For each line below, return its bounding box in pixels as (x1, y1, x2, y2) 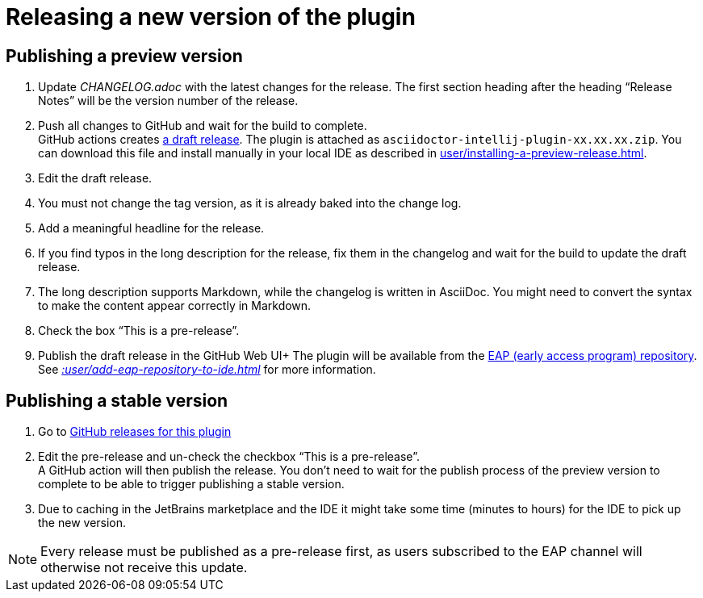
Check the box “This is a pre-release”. (38, 324, 240, 338)
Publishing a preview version (6, 45, 243, 66)
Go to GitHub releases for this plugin (38, 424, 232, 439)
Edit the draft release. (38, 171, 153, 186)
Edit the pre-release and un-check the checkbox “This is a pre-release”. (38, 450, 421, 464)
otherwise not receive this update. (40, 559, 248, 576)
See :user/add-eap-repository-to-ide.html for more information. (38, 362, 376, 377)
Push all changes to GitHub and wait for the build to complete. (38, 119, 367, 133)
